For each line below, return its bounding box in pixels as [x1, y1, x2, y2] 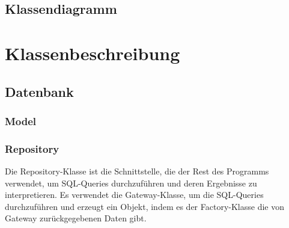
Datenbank [5, 82, 74, 100]
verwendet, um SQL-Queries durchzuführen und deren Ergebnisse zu [5, 176, 257, 189]
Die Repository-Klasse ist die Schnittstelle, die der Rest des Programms [5, 165, 269, 177]
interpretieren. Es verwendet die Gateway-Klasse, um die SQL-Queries [5, 188, 264, 201]
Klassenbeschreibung [5, 40, 180, 65]
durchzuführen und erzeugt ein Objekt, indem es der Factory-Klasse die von [5, 200, 284, 212]
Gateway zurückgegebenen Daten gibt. [5, 212, 147, 224]
